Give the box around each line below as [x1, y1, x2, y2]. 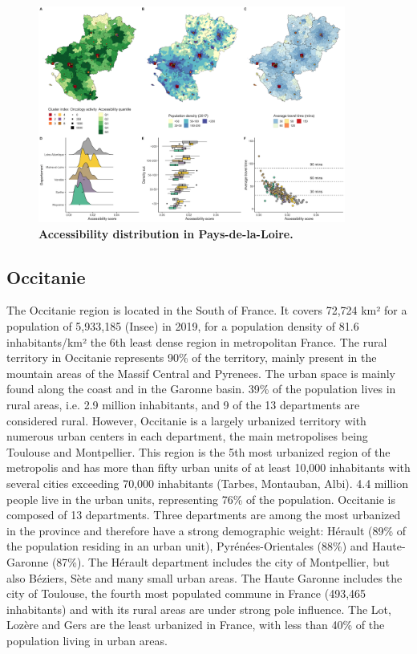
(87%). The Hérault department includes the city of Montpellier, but [51, 553, 390, 570]
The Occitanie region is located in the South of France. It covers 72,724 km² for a [6, 302, 407, 319]
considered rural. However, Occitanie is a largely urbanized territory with [6, 412, 366, 429]
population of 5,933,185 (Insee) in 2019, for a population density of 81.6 [6, 318, 359, 335]
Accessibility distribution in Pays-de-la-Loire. [38, 225, 294, 242]
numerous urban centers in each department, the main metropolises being [6, 428, 368, 445]
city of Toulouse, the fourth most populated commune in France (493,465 [6, 585, 366, 602]
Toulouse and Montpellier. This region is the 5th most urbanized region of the [6, 443, 391, 460]
